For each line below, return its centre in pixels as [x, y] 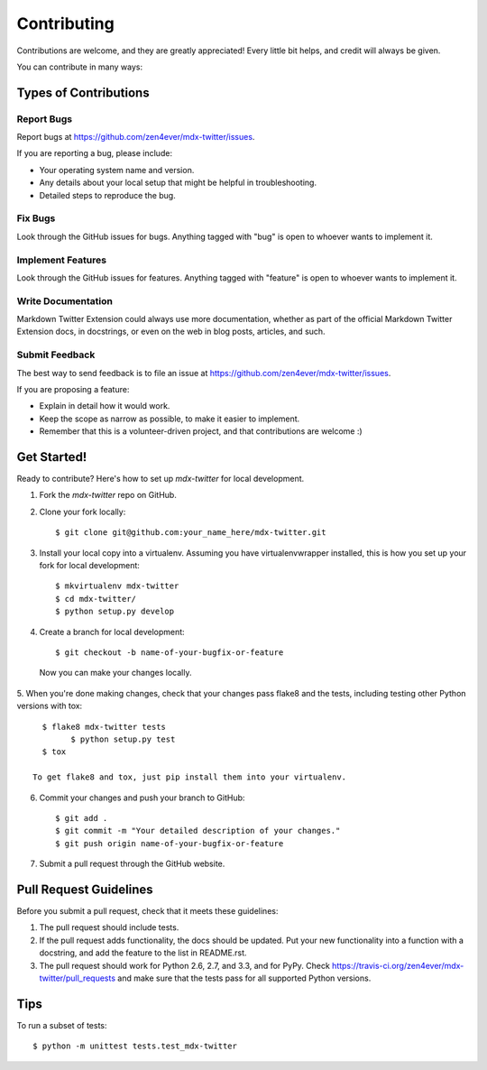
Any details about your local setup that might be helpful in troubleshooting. [178, 183]
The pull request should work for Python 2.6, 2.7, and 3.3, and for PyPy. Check [185, 965]
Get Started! [52, 457]
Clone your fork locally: [83, 512]
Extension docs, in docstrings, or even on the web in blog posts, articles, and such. [171, 332]
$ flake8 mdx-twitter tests [104, 727]
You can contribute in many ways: [80, 67]
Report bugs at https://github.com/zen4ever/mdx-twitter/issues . [136, 137]
